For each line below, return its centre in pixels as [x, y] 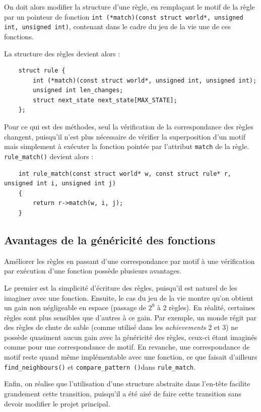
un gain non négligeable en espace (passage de [75, 307]
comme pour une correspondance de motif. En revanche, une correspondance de [127, 347]
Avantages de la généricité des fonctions [110, 239]
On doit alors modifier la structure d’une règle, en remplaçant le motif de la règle [129, 7]
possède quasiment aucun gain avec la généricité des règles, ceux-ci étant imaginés [131, 337]
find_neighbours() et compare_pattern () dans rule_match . [100, 366]
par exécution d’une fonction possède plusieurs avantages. [93, 271]
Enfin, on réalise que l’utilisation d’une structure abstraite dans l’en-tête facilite [127, 384]
